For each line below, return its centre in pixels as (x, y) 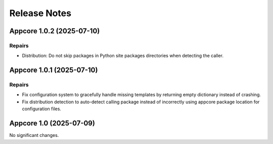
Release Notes (40, 13)
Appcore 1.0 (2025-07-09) (52, 123)
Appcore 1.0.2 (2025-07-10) (55, 31)
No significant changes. (34, 135)
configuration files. (42, 109)
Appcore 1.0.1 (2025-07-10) (54, 70)
